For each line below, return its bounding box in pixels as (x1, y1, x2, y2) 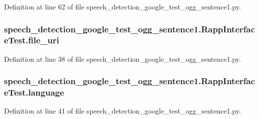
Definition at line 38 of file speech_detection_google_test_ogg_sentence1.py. (4, 53, 241, 64)
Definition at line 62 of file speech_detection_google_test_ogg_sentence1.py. (4, 1, 241, 11)
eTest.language (4, 86, 64, 99)
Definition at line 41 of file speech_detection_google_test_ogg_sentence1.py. (4, 106, 241, 116)
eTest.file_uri (4, 34, 59, 46)
